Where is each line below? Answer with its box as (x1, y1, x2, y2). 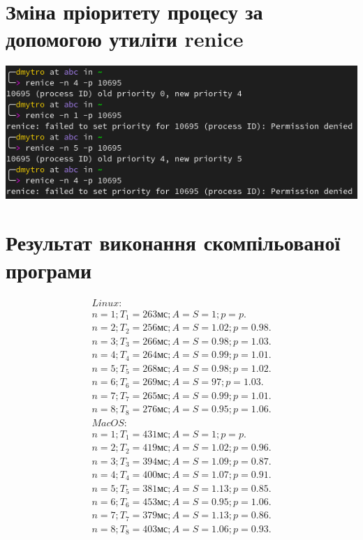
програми (6, 255, 92, 284)
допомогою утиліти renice (6, 24, 244, 53)
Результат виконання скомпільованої (6, 228, 341, 257)
